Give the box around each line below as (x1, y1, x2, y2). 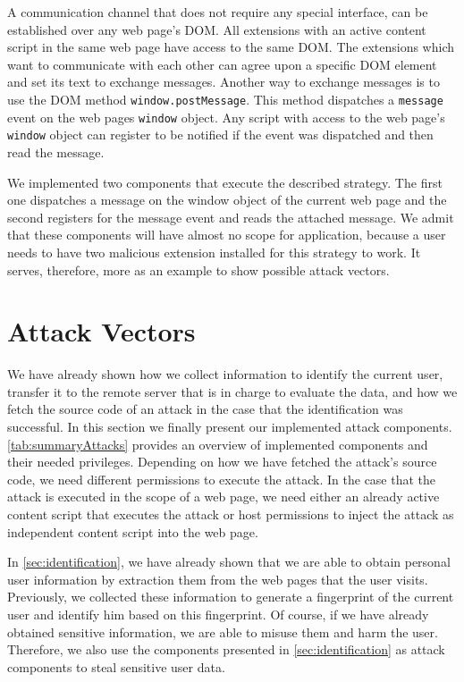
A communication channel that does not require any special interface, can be (7, 3, 428, 21)
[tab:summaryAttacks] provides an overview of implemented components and (7, 434, 428, 453)
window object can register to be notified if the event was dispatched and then (7, 125, 434, 144)
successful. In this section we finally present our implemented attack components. (7, 417, 452, 435)
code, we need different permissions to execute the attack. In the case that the (7, 469, 436, 488)
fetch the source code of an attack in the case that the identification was (7, 400, 403, 418)
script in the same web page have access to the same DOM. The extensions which (7, 38, 454, 56)
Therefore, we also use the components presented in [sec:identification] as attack (7, 640, 445, 659)
